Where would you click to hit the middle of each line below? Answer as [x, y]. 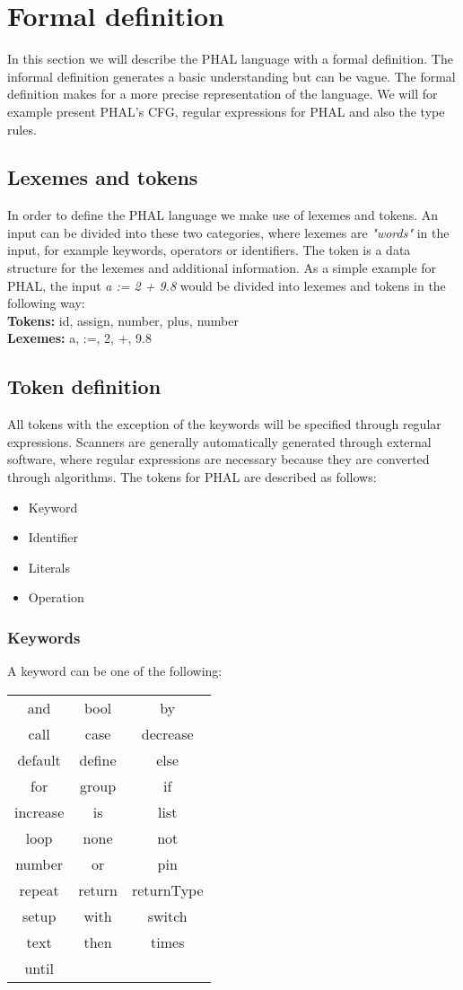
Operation [56, 597]
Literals [49, 567]
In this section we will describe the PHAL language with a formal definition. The [230, 59]
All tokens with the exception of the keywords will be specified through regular [224, 424]
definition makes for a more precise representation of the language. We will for [223, 94]
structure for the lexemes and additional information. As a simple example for [222, 268]
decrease [167, 733]
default [39, 759]
